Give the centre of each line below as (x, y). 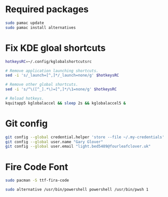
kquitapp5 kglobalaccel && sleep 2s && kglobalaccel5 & (65, 103)
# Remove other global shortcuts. (42, 85)
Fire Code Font (37, 167)
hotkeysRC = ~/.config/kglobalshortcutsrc (49, 61)
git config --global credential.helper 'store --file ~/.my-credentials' (85, 137)
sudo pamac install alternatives (41, 27)
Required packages (47, 9)
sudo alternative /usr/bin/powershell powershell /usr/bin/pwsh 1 (77, 190)
